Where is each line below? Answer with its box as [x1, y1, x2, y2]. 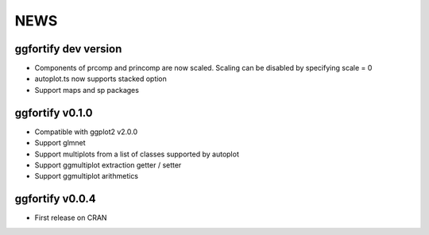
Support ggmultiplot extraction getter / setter [34, 160, 182, 170]
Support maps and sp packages [34, 85, 139, 94]
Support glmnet [34, 138, 87, 148]
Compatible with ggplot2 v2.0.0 [34, 127, 138, 137]
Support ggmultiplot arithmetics [34, 171, 139, 181]
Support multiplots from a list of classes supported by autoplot [34, 149, 240, 159]
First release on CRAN [34, 213, 107, 222]
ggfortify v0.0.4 [14, 192, 96, 206]
